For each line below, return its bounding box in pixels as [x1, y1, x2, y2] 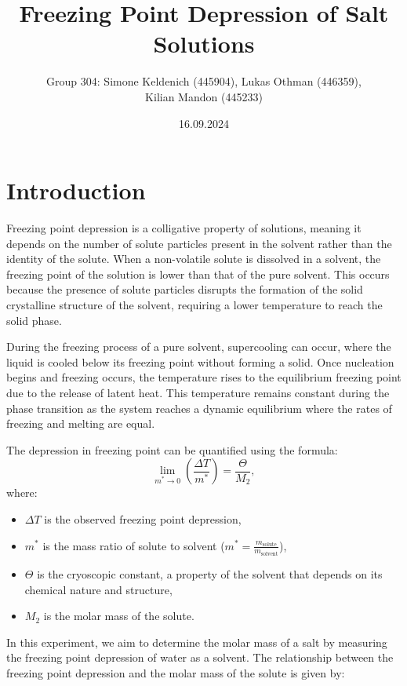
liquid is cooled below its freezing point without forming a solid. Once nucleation [6, 353, 394, 370]
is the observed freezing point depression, [44, 510, 242, 527]
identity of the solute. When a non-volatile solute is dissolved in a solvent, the [6, 250, 381, 267]
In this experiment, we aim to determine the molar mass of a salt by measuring [6, 633, 387, 650]
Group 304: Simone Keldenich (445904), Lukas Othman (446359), [46, 73, 362, 89]
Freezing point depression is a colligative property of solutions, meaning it [6, 220, 362, 236]
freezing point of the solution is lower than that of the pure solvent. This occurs [6, 265, 390, 282]
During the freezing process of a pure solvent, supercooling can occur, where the [6, 338, 391, 355]
